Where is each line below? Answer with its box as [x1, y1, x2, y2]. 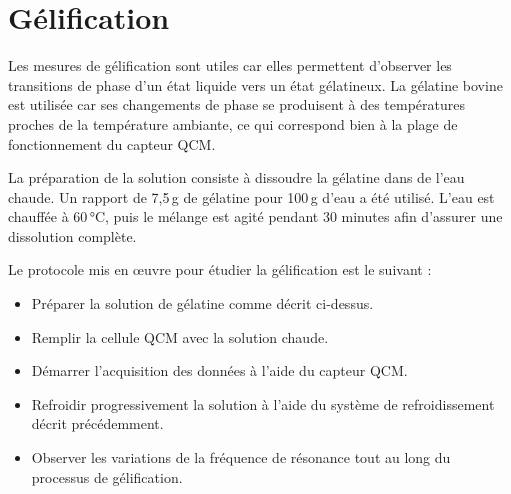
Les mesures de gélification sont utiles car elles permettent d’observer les [8, 55, 452, 76]
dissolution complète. [8, 225, 137, 246]
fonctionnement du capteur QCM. [8, 133, 216, 154]
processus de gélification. [31, 466, 183, 487]
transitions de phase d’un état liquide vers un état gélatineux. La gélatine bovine [8, 74, 503, 95]
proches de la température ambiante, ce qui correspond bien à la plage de [8, 113, 458, 134]
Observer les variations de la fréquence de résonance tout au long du [31, 447, 451, 468]
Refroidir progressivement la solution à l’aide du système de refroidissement [31, 393, 495, 414]
